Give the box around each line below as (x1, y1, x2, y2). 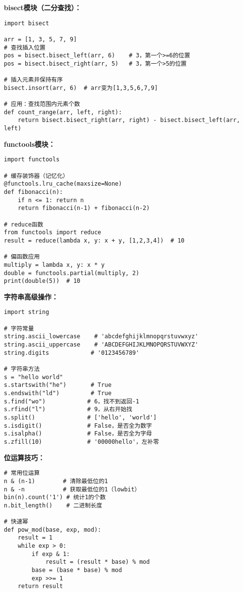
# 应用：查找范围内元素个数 (4, 101, 81, 108)
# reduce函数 (4, 221, 44, 228)
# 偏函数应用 (4, 253, 40, 261)
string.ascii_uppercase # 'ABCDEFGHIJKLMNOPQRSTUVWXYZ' (4, 341, 198, 348)
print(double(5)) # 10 (4, 278, 81, 285)
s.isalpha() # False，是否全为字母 (4, 430, 152, 437)
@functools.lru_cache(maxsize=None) (4, 180, 122, 188)
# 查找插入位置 (4, 44, 46, 51)
